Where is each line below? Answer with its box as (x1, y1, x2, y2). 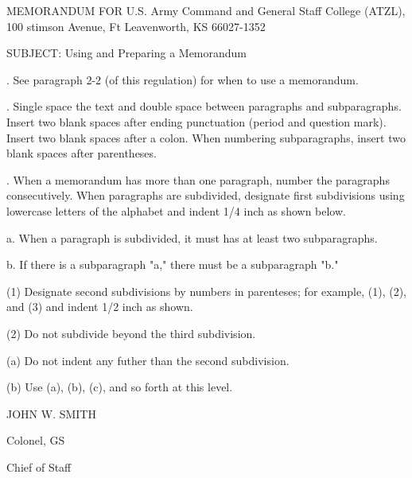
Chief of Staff (6, 458, 72, 475)
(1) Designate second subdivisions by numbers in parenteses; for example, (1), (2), (6, 282, 406, 299)
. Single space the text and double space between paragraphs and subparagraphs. (6, 98, 402, 115)
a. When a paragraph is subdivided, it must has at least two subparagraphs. (6, 229, 378, 246)
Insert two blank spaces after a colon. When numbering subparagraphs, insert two (6, 129, 406, 146)
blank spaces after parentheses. (6, 145, 157, 161)
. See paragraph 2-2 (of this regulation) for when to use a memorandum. (6, 71, 359, 87)
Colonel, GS (6, 432, 65, 449)
